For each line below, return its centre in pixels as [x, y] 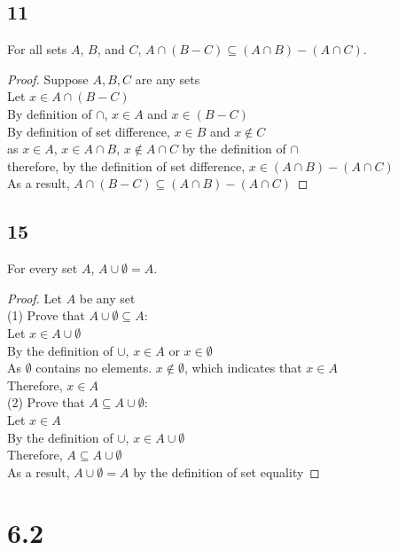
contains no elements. [94, 368]
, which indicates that [243, 368]
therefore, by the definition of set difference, [126, 165]
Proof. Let [35, 298]
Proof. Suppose [48, 79]
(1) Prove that [46, 315]
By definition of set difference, [89, 131]
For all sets [37, 49]
